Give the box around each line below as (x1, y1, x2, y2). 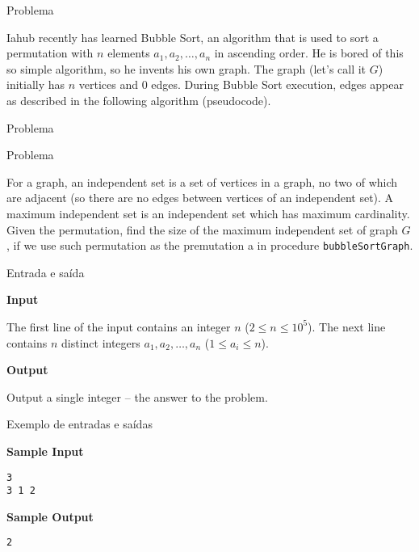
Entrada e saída (6, 263, 85, 280)
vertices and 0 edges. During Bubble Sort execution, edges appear (78, 76, 404, 93)
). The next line (308, 318, 386, 335)
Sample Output (6, 508, 94, 525)
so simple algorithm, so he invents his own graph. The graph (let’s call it (6, 60, 367, 77)
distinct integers (61, 334, 140, 351)
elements (107, 44, 150, 61)
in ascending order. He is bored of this (214, 44, 404, 61)
